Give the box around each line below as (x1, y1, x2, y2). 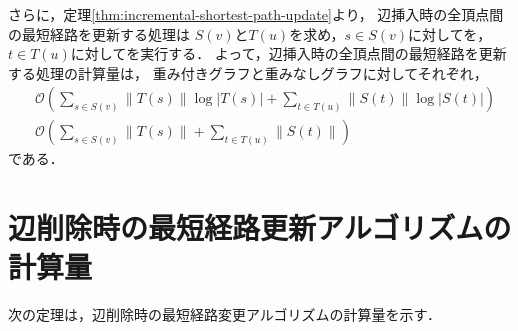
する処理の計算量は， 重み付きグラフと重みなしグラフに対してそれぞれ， (8, 62, 488, 83)
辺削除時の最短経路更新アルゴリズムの (8, 207, 512, 248)
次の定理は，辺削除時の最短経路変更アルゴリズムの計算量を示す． (8, 304, 442, 325)
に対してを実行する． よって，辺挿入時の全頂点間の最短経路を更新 (70, 43, 507, 64)
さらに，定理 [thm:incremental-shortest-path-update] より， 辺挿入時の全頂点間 (8, 4, 504, 24)
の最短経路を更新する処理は (8, 23, 190, 44)
